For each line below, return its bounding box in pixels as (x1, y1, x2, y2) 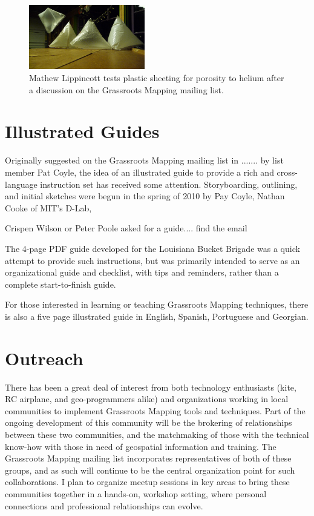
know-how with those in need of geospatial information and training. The (5, 440, 276, 452)
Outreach (5, 345, 83, 370)
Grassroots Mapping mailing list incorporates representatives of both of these (5, 452, 292, 465)
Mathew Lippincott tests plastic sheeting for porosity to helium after (29, 71, 284, 84)
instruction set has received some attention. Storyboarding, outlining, (40, 177, 298, 190)
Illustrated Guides (5, 119, 160, 144)
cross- (276, 165, 298, 178)
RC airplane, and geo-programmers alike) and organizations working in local (5, 392, 289, 405)
